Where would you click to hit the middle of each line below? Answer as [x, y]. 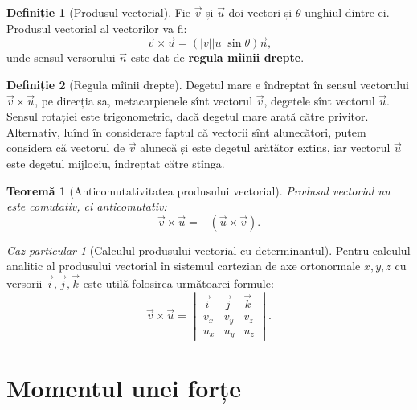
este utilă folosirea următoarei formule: [178, 283]
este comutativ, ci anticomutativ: [87, 206]
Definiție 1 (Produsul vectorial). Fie [98, 12]
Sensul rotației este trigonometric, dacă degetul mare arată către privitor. [188, 116]
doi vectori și [260, 12]
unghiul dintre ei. [347, 12]
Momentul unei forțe [124, 388]
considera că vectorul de [66, 148]
